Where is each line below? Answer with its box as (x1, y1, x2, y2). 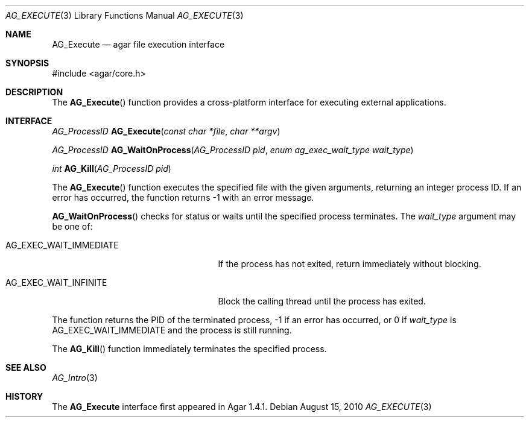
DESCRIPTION (5, 87, 63, 97)
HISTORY (5, 391, 43, 402)
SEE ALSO (5, 362, 46, 373)
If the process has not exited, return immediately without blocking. (218, 259, 481, 269)
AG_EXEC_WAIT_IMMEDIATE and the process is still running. (52, 325, 292, 335)
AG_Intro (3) (52, 373, 98, 383)
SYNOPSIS (5, 58, 49, 68)
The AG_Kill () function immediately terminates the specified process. (52, 344, 327, 354)
